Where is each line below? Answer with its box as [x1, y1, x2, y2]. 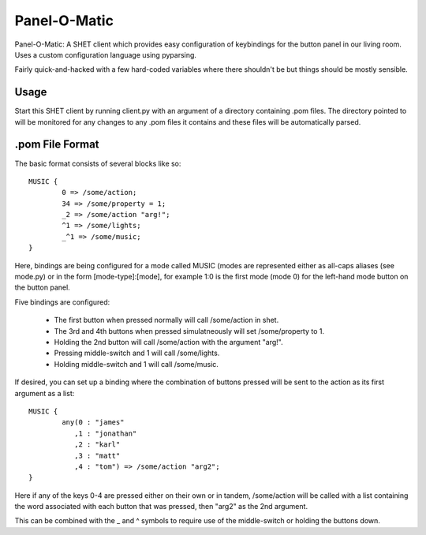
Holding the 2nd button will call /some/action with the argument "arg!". [54, 338, 283, 346]
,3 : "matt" [73, 451, 121, 460]
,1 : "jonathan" [73, 428, 137, 438]
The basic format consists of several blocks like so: [14, 159, 181, 168]
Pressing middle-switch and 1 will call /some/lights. [54, 348, 220, 358]
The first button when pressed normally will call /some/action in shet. [54, 316, 279, 325]
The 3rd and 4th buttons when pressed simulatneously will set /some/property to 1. [54, 326, 325, 335]
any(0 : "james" [62, 418, 125, 427]
